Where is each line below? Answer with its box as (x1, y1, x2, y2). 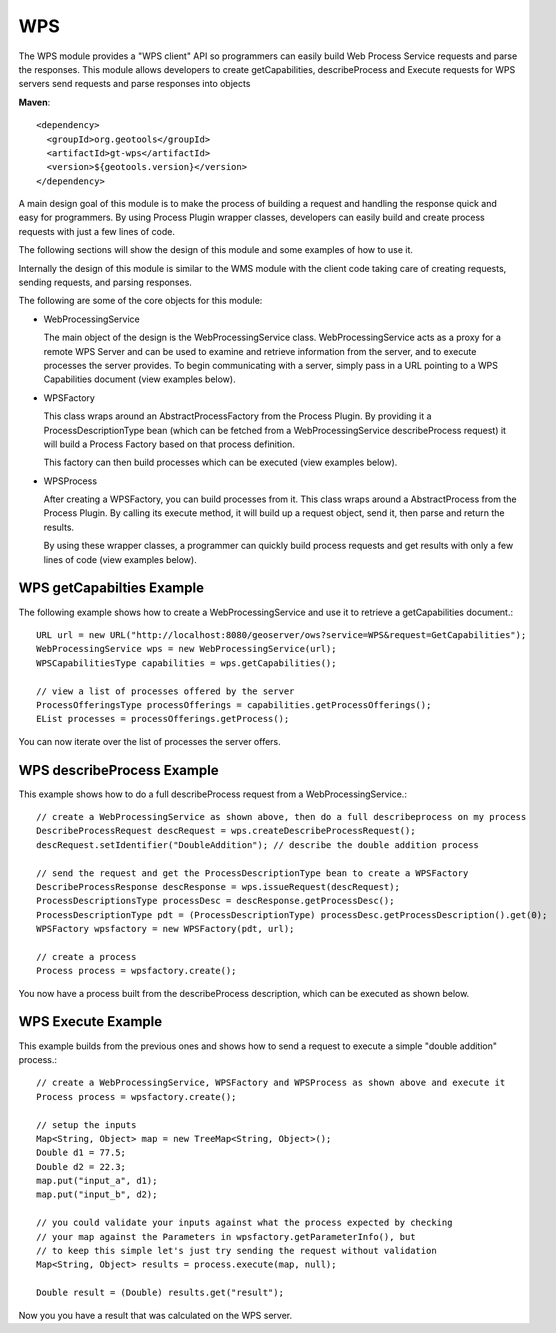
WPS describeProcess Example (18, 761, 219, 779)
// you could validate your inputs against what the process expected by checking (36, 1217, 453, 1229)
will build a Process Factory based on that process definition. (43, 438, 295, 450)
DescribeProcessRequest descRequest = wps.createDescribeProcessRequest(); (36, 825, 416, 837)
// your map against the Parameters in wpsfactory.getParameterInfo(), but (36, 1231, 416, 1242)
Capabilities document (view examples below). (43, 373, 236, 385)
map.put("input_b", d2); (36, 1189, 158, 1200)
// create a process (36, 951, 137, 962)
